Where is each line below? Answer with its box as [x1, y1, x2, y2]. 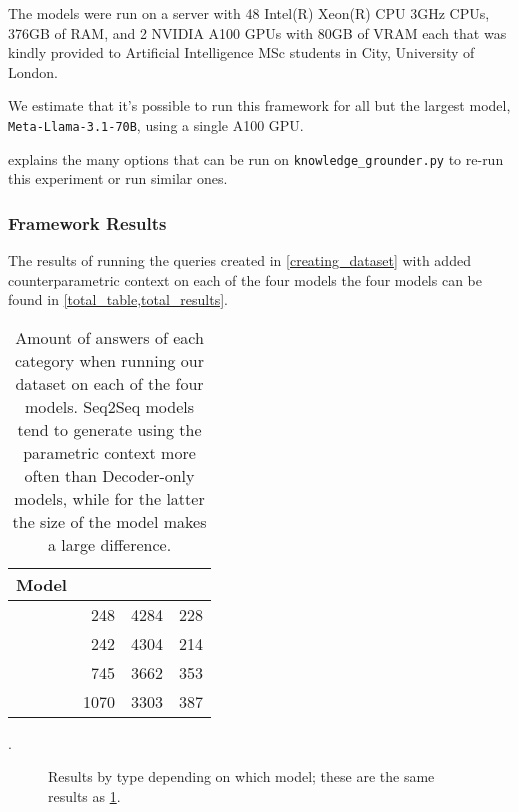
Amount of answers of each [15, 325, 204, 349]
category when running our [14, 348, 205, 372]
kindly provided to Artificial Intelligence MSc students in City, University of [8, 42, 475, 63]
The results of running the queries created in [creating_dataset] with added [8, 250, 471, 271]
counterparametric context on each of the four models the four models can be [8, 269, 482, 290]
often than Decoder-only [24, 463, 195, 487]
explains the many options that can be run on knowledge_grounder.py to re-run [8, 148, 504, 169]
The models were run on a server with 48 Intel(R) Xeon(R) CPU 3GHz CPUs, [8, 3, 490, 23]
